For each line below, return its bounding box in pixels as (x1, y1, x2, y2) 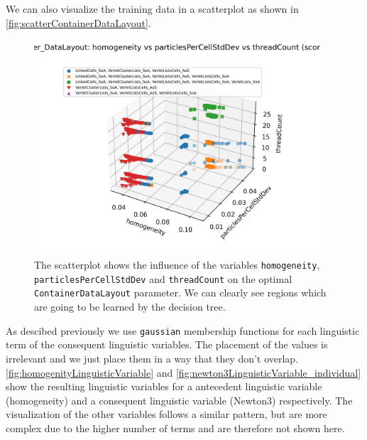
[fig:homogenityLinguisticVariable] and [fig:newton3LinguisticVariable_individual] (6, 365, 361, 380)
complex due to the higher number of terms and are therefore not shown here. (6, 420, 345, 435)
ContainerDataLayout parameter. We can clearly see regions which (34, 285, 327, 300)
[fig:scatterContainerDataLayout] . (6, 15, 151, 30)
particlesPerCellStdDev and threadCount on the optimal (34, 271, 292, 286)
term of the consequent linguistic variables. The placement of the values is (6, 337, 328, 352)
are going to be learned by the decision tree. (34, 299, 226, 314)
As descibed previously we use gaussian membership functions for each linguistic (6, 323, 360, 338)
